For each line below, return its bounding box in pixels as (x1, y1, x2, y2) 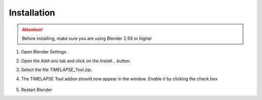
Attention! (22, 27, 43, 33)
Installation (9, 7, 55, 18)
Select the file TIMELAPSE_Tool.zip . (21, 67, 92, 73)
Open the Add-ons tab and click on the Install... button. (21, 58, 131, 64)
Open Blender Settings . (21, 49, 68, 55)
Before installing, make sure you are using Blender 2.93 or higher (22, 35, 152, 41)
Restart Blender (21, 86, 52, 92)
